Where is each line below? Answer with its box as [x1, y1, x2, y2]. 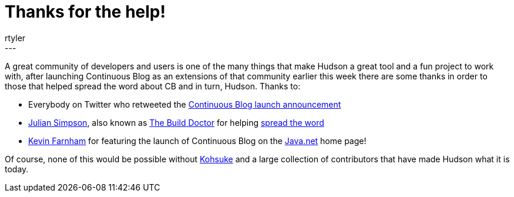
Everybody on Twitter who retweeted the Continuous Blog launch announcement [28, 99, 341, 109]
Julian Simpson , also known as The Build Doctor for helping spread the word [28, 117, 324, 128]
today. [5, 163, 29, 174]
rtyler [5, 32, 26, 43]
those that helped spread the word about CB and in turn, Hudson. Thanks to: [5, 81, 301, 91]
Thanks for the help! [5, 2, 166, 22]
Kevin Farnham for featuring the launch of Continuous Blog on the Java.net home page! [28, 135, 367, 146]
